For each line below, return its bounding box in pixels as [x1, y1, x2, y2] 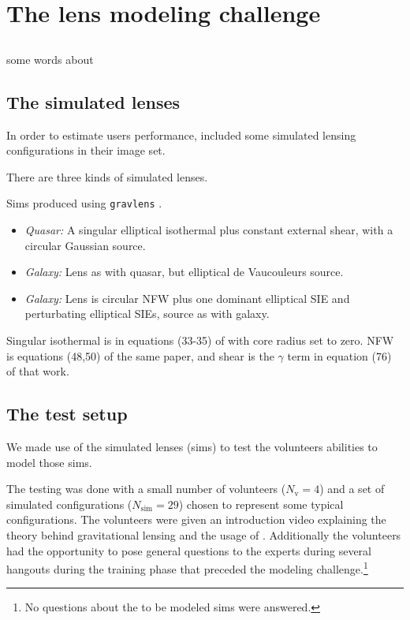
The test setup [6, 402, 128, 426]
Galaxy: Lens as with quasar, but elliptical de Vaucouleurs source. [24, 263, 344, 280]
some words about [6, 50, 94, 67]
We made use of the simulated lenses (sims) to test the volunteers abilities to [6, 438, 378, 454]
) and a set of [319, 480, 385, 497]
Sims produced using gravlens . [6, 195, 162, 211]
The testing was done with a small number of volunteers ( [6, 480, 286, 497]
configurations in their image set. [6, 142, 166, 159]
